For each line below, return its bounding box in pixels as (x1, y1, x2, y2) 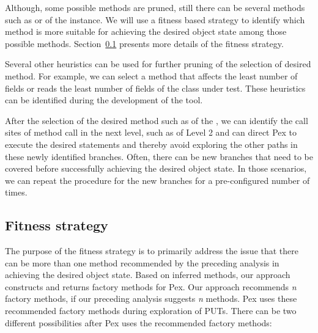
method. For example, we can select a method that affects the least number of (5, 69, 298, 82)
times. (5, 186, 28, 199)
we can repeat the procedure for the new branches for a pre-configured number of (5, 174, 310, 186)
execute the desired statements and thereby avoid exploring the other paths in (5, 137, 298, 150)
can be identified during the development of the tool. (5, 93, 203, 106)
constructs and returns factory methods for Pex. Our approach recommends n (5, 280, 297, 293)
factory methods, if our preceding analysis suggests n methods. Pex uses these (5, 292, 297, 305)
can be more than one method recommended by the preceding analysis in (5, 256, 279, 269)
